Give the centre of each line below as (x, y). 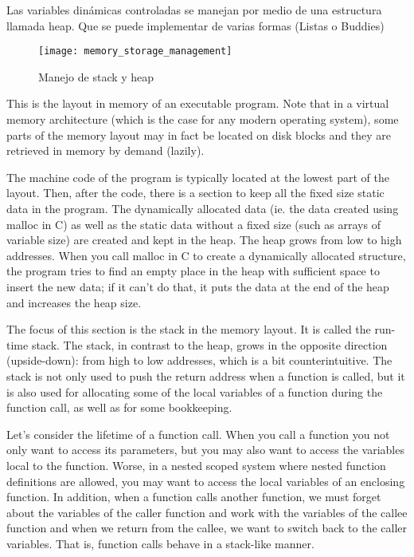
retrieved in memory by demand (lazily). (105, 150)
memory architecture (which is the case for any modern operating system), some (203, 119)
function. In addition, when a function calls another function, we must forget (194, 497)
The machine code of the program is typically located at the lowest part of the (198, 177)
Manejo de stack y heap (96, 76)
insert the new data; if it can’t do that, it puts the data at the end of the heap (198, 286)
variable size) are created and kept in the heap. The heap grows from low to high (204, 240)
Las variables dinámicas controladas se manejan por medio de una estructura (194, 10)
